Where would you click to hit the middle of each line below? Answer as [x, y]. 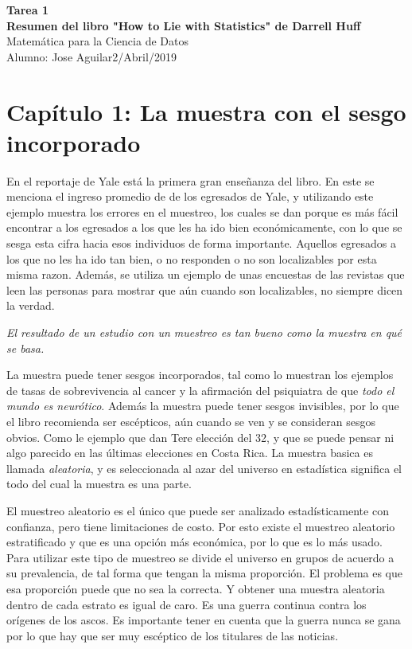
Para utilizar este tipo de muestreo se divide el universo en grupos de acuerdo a [200, 557]
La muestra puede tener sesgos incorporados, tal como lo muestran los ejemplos [200, 375]
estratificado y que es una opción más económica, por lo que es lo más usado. [194, 542]
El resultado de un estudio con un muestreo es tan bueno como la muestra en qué [204, 332]
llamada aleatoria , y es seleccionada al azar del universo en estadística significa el [204, 468]
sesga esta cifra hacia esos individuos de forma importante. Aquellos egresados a [202, 243]
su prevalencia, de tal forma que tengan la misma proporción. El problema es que [205, 573]
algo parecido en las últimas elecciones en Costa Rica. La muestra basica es [190, 453]
